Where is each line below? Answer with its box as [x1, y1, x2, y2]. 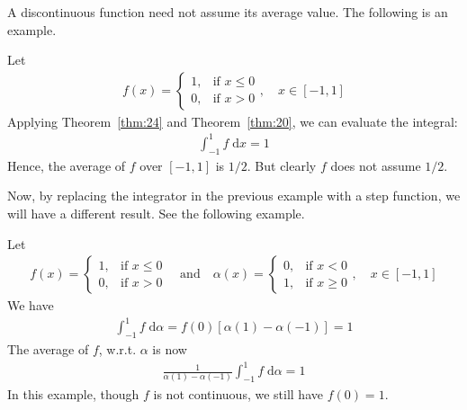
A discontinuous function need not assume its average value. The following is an [7, 3, 448, 21]
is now [152, 340, 187, 359]
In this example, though [7, 384, 139, 403]
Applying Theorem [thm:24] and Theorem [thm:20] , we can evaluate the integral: [7, 111, 458, 130]
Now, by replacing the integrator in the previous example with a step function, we [7, 186, 461, 205]
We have [7, 296, 54, 315]
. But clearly [247, 156, 317, 174]
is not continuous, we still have [153, 384, 323, 403]
